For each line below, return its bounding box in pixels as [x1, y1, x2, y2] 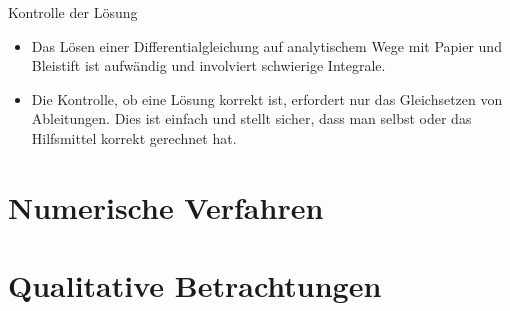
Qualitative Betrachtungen [8, 265, 382, 306]
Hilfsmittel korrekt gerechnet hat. [31, 127, 237, 148]
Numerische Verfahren [8, 186, 324, 227]
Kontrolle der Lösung [8, 2, 138, 22]
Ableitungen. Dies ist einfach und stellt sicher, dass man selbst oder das [31, 108, 472, 129]
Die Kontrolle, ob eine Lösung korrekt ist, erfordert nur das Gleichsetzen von [31, 88, 503, 109]
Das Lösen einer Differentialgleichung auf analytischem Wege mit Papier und [31, 35, 502, 56]
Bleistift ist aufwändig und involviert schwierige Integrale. [31, 55, 386, 76]
